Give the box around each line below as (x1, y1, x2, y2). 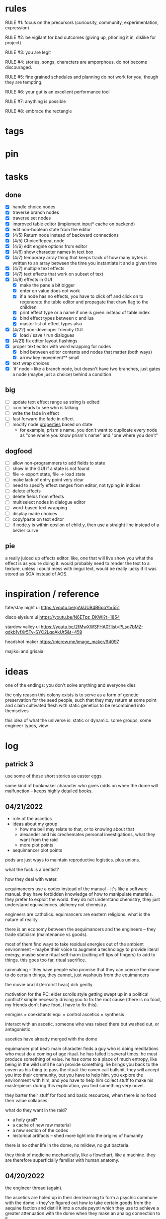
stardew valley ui (5, 624, 40, 630)
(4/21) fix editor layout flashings (12, 338, 78, 344)
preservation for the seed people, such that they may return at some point (5, 697, 157, 703)
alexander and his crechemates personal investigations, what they (19, 832, 156, 838)
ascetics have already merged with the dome (5, 1036, 97, 1042)
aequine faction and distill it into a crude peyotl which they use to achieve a (5, 1205, 159, 1211)
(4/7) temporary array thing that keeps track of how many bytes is (12, 254, 148, 260)
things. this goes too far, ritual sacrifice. (5, 957, 86, 963)
